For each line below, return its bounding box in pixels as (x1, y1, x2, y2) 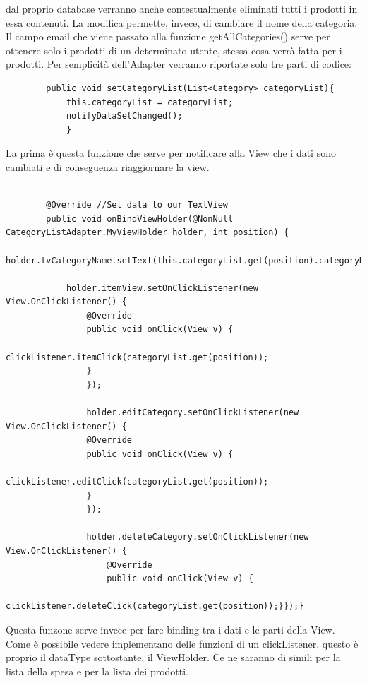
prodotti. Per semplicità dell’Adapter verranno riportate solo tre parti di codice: (6, 57, 351, 71)
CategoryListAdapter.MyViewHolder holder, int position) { (6, 227, 289, 238)
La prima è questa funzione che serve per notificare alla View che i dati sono (6, 145, 336, 160)
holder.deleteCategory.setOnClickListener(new (86, 532, 309, 542)
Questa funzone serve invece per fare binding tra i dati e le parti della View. (6, 622, 335, 636)
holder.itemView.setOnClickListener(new (66, 283, 258, 293)
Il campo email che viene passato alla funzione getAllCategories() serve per (6, 29, 330, 44)
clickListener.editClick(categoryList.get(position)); (6, 477, 269, 487)
